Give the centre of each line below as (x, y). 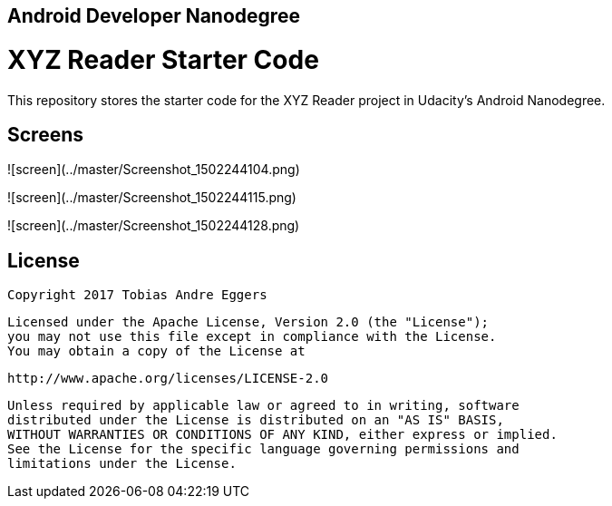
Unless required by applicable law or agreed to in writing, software (263, 406)
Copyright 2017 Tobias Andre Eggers (137, 295)
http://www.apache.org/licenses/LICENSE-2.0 (168, 379)
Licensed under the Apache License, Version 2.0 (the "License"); (248, 322)
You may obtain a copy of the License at (156, 351)
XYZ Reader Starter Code (163, 59)
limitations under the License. (122, 464)
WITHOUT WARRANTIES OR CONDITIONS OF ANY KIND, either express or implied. (282, 435)
